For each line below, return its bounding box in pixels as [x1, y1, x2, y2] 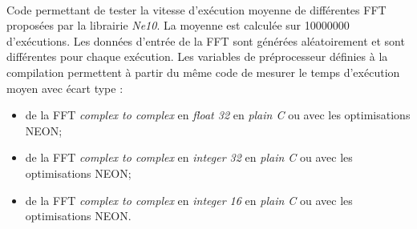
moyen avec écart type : [6, 79, 123, 96]
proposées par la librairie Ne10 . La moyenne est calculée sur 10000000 [6, 17, 350, 34]
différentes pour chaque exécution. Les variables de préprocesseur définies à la [6, 48, 388, 65]
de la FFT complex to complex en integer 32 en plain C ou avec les [25, 149, 353, 166]
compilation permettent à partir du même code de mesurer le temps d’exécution [6, 63, 400, 80]
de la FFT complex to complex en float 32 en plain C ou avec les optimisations [25, 106, 411, 123]
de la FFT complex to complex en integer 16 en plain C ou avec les [25, 191, 353, 208]
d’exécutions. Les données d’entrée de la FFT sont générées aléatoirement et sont [6, 32, 405, 49]
